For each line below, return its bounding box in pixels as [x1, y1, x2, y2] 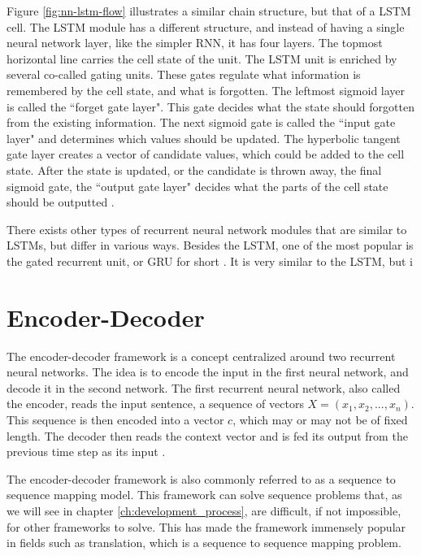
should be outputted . [7, 193, 115, 211]
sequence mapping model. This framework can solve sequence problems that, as [7, 486, 402, 503]
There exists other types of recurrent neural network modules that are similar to [7, 220, 407, 237]
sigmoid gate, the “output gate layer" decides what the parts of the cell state [7, 177, 388, 194]
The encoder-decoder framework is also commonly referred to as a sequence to [7, 470, 396, 487]
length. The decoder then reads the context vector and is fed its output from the [7, 427, 408, 444]
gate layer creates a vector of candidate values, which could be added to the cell [7, 146, 405, 163]
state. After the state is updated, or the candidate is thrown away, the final [7, 161, 382, 178]
